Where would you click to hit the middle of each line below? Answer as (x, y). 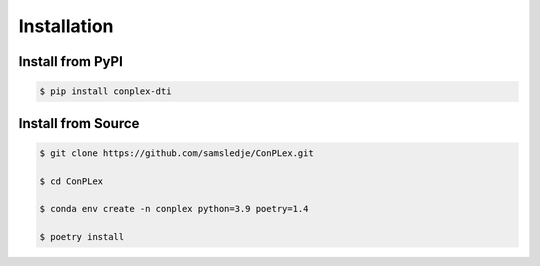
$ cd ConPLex (71, 181)
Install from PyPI (71, 61)
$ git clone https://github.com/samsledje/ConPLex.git (176, 153)
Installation (66, 26)
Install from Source (79, 123)
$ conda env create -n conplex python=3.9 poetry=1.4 (174, 209)
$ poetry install (82, 237)
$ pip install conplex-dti (105, 91)
